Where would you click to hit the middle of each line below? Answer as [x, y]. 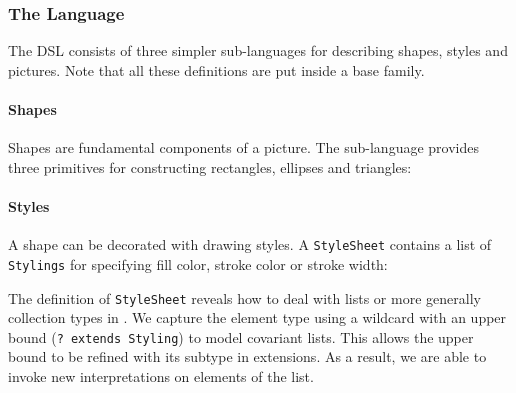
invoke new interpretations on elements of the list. [161, 376]
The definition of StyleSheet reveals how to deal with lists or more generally [244, 297]
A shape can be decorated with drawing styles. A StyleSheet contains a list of [250, 244]
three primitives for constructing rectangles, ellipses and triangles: [210, 166]
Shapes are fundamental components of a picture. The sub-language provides [244, 147]
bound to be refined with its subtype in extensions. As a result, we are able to [247, 356]
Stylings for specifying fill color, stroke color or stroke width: [198, 263]
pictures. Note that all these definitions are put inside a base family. [216, 69]
